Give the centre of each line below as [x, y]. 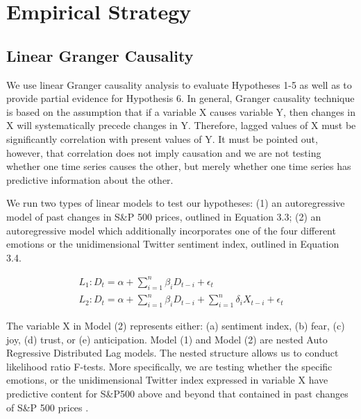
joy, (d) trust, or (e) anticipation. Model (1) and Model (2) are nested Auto [167, 339]
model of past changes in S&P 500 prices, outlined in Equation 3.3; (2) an [164, 216]
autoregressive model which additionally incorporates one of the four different [171, 230]
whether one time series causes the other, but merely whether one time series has [179, 166]
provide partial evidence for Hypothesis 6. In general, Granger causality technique [180, 98]
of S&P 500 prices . [48, 407]
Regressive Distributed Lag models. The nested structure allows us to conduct [173, 353]
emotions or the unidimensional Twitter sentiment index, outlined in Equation [173, 244]
